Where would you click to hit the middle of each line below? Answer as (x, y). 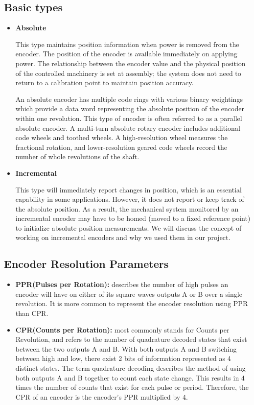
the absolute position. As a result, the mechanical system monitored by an (127, 208)
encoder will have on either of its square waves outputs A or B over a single (129, 294)
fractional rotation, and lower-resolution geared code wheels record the (121, 147)
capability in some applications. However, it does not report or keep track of (130, 199)
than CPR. (32, 313)
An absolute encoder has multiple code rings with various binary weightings (129, 99)
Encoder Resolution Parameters (86, 264)
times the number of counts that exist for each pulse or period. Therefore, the (132, 387)
